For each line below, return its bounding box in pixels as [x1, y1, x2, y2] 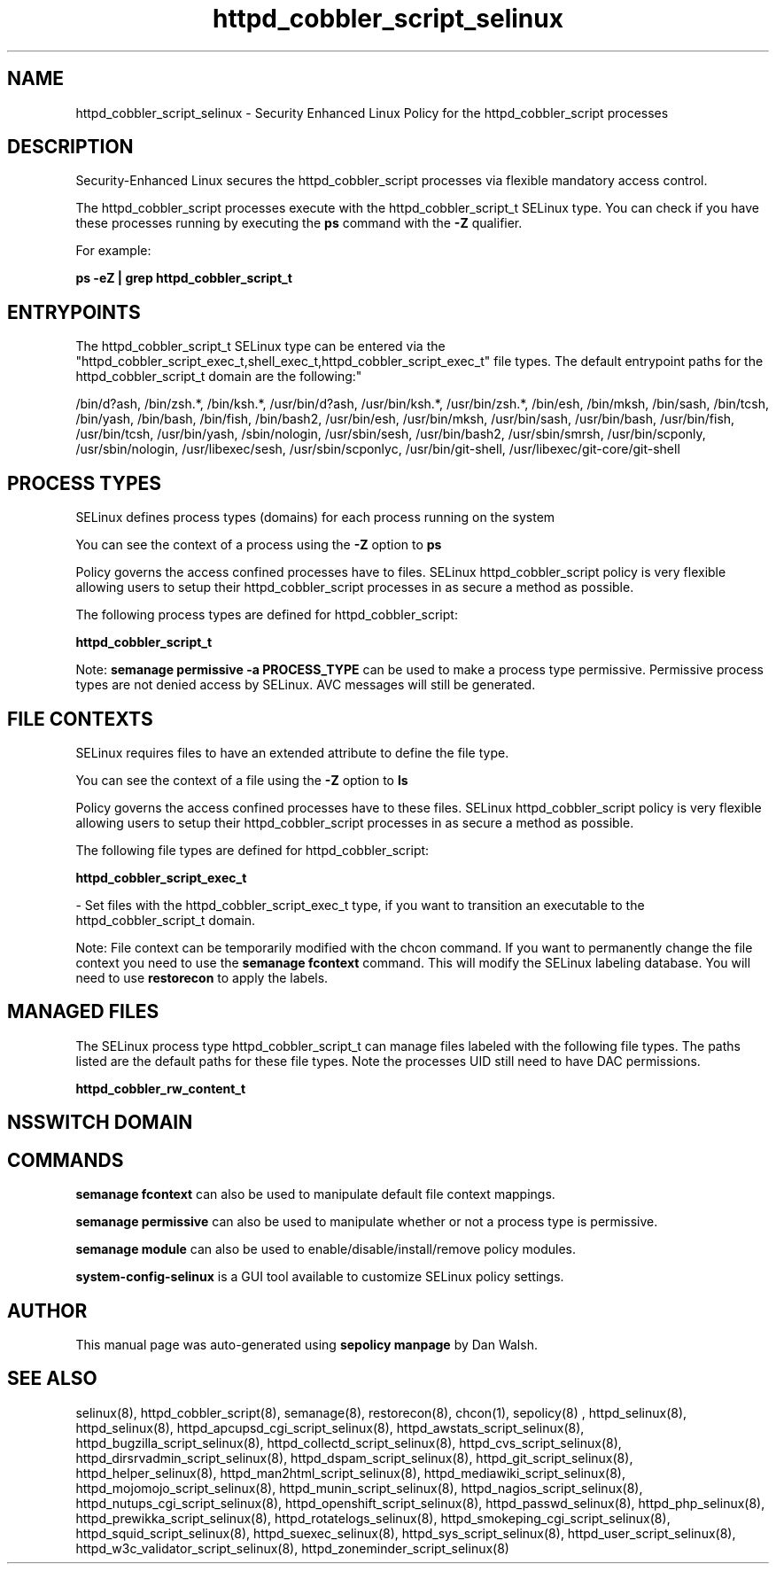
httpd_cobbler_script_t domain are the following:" [75, 369, 362, 385]
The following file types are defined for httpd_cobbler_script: [75, 842, 430, 858]
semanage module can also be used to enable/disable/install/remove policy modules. [75, 1241, 577, 1257]
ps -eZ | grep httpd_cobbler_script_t [75, 270, 292, 286]
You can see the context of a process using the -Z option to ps [75, 537, 442, 553]
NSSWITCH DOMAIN [7, 1111, 193, 1134]
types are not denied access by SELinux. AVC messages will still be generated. [75, 677, 536, 693]
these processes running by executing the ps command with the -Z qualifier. [75, 215, 523, 231]
